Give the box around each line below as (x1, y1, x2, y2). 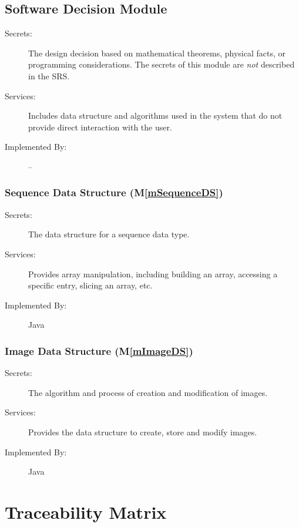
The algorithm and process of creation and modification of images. (28, 386, 268, 398)
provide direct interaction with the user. (28, 120, 172, 133)
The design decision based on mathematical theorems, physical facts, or (28, 46, 286, 59)
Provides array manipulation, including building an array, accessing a (28, 267, 278, 280)
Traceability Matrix (5, 499, 167, 523)
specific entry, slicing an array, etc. (28, 279, 153, 291)
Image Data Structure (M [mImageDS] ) (5, 343, 193, 358)
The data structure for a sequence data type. (28, 228, 190, 240)
